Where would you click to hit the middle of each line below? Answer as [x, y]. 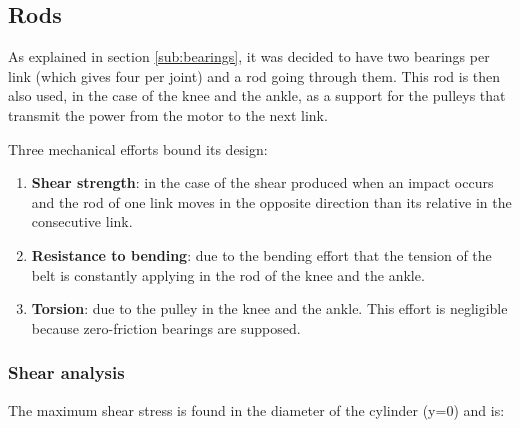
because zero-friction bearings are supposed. [166, 327]
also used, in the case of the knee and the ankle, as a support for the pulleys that [257, 95]
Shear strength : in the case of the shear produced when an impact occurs [262, 182]
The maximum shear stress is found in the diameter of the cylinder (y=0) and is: [256, 409]
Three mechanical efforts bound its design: [138, 148]
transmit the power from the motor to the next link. [168, 114]
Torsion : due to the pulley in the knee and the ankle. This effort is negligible [269, 308]
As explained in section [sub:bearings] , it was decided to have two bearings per [249, 56]
